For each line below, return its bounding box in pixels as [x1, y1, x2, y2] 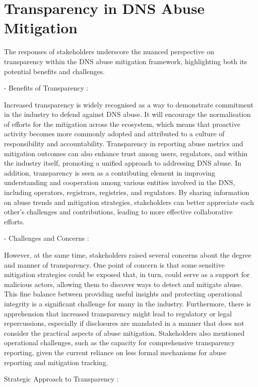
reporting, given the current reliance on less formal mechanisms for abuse [4, 347, 227, 357]
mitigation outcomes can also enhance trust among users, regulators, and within [4, 148, 248, 158]
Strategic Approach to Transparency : [4, 374, 119, 384]
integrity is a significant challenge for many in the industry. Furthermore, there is [4, 298, 251, 308]
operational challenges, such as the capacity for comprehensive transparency [4, 337, 235, 348]
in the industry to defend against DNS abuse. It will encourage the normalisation [4, 109, 251, 119]
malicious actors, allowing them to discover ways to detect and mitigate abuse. [4, 279, 243, 289]
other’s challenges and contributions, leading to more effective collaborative [4, 206, 233, 217]
